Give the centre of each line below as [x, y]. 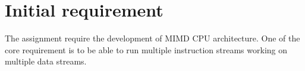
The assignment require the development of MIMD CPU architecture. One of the [152, 38]
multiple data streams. [46, 61]
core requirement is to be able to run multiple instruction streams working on [146, 49]
